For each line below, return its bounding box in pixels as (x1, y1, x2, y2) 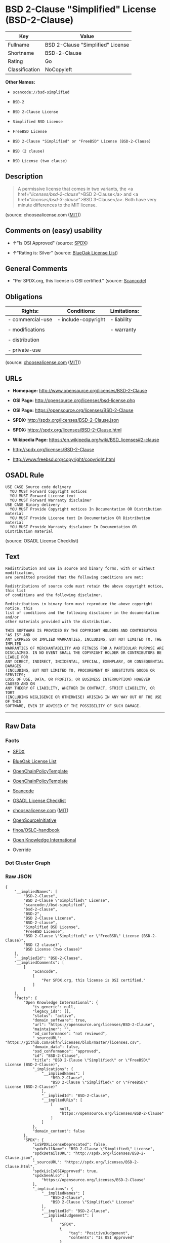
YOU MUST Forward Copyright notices (10, 489, 87, 494)
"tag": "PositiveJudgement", (68, 1230, 130, 1235)
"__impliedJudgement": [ (41, 1213, 94, 1218)
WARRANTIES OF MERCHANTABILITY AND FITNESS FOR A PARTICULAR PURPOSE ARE (5, 645, 164, 651)
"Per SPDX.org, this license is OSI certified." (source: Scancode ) (12, 278, 147, 284)
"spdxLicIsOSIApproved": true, (32, 1168, 99, 1174)
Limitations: (110, 308, 139, 315)
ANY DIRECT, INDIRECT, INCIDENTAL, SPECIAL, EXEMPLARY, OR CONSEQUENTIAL (5, 659, 164, 664)
